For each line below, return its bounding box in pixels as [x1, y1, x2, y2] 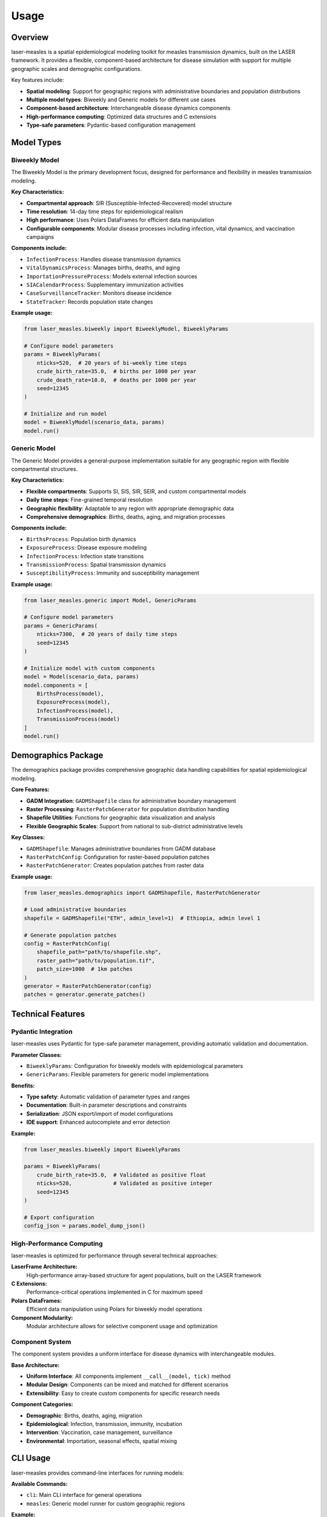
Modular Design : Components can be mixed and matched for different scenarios [26, 1381, 228, 1388]
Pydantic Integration [11, 1027, 73, 1036]
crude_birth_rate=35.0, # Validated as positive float [36, 1171, 206, 1178]
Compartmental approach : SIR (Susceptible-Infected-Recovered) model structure [26, 199, 233, 206]
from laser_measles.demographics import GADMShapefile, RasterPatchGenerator [24, 889, 260, 896]
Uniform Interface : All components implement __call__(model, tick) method [26, 1372, 231, 1380]
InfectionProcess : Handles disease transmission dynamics [26, 255, 181, 263]
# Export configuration [24, 1214, 95, 1221]
